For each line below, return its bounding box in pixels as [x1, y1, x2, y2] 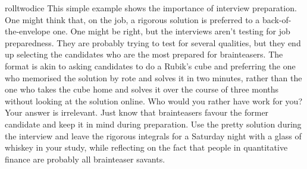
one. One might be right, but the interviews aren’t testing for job [52, 25, 290, 37]
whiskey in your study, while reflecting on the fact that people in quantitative [5, 141, 288, 154]
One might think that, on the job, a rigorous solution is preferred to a [5, 13, 260, 25]
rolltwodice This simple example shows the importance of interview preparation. [5, 2, 297, 14]
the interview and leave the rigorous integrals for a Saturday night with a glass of [5, 129, 302, 142]
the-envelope [5, 25, 51, 37]
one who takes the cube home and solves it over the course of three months [5, 83, 279, 95]
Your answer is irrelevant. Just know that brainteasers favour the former [5, 106, 269, 119]
